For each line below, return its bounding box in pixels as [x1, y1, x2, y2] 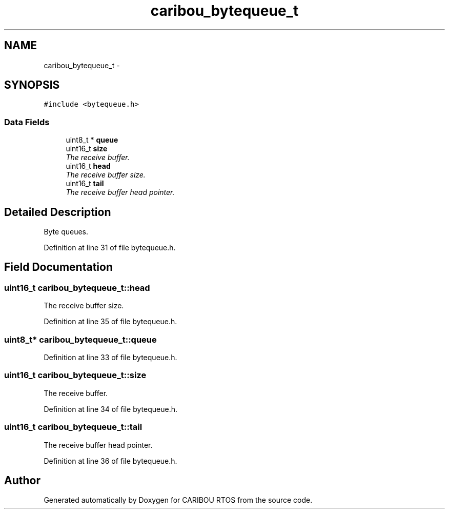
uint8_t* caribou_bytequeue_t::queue [4, 334, 157, 345]
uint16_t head [66, 162, 111, 171]
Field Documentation [4, 261, 113, 274]
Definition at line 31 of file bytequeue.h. [44, 243, 176, 252]
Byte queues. [44, 227, 89, 236]
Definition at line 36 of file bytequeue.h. [44, 456, 177, 465]
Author [4, 473, 40, 487]
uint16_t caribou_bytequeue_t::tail [4, 422, 142, 432]
